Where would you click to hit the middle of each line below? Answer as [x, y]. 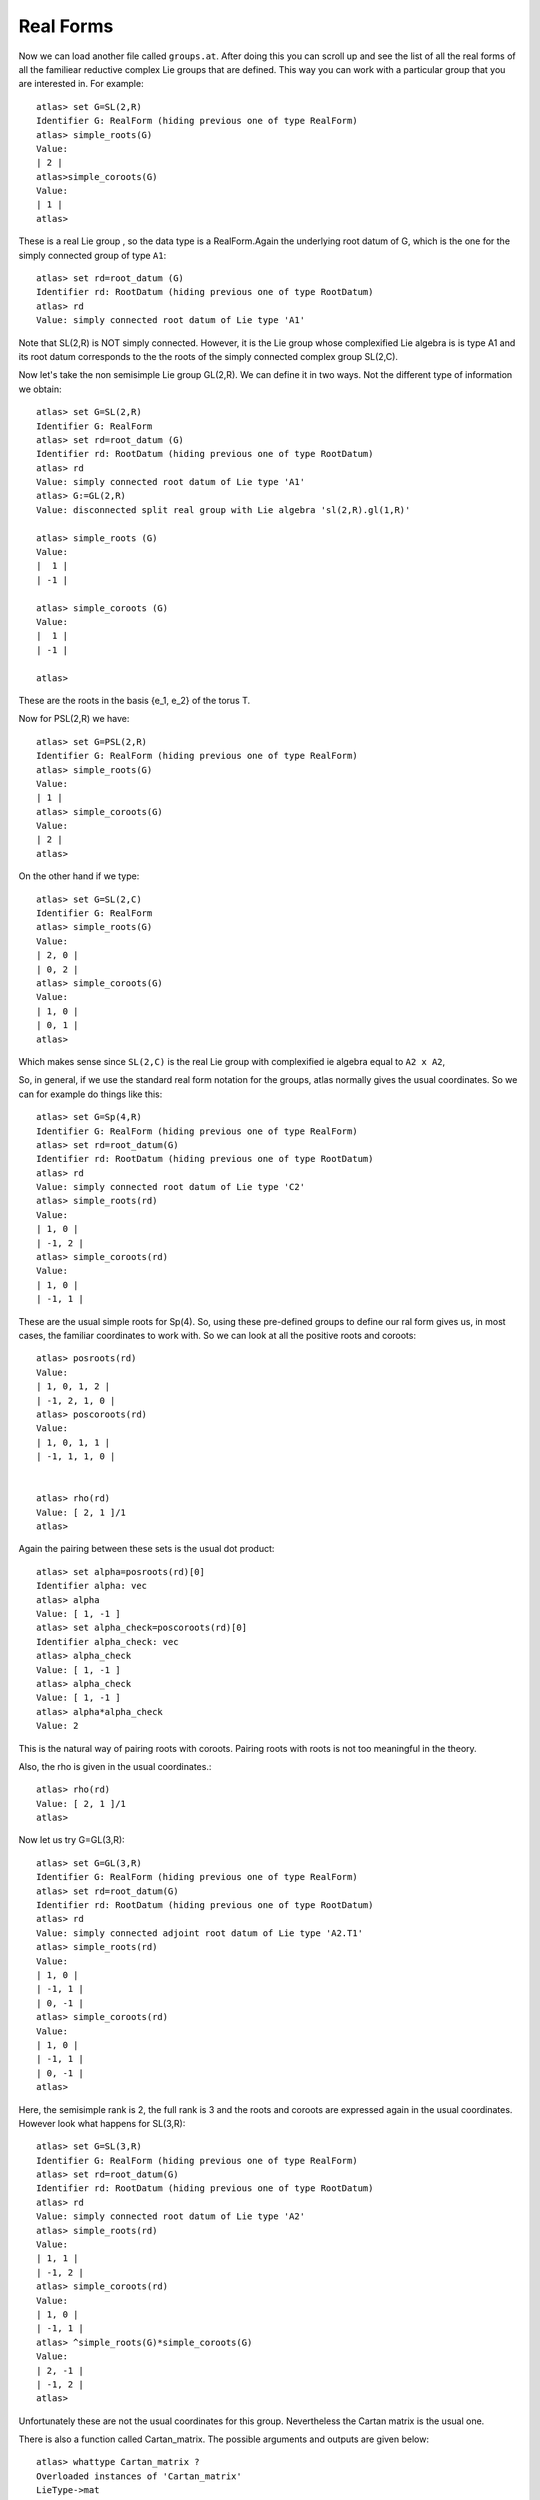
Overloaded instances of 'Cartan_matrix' [139, 2476]
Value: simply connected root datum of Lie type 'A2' [170, 2216]
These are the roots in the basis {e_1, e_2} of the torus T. [134, 700]
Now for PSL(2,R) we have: [74, 719]
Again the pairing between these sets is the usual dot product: [146, 1549]
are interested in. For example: [81, 84]
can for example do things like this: [90, 1094]
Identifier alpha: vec [92, 1586]
